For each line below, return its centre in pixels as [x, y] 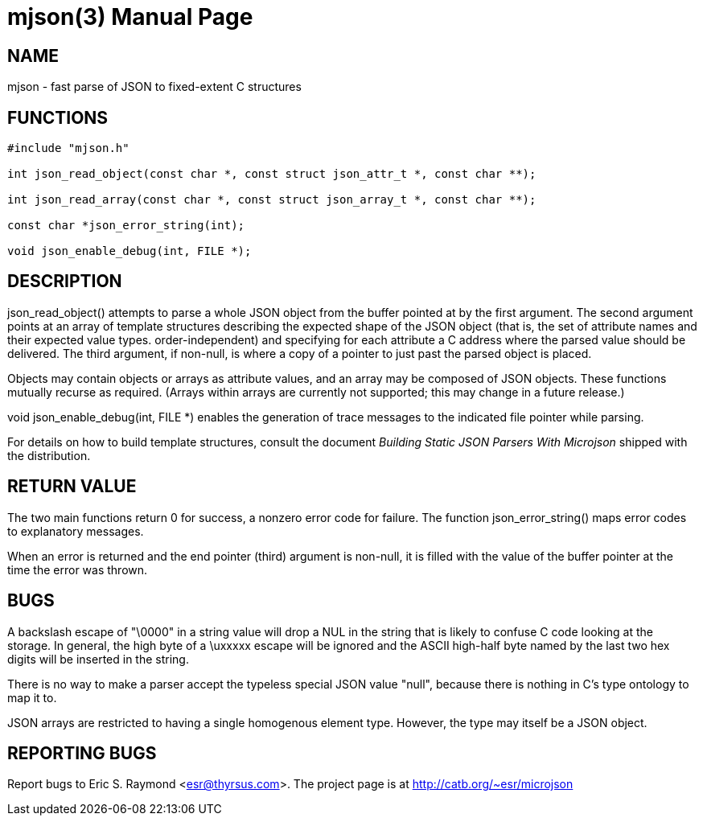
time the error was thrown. [78, 569]
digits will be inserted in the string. [98, 659]
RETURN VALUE [72, 487]
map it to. [32, 697]
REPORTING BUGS [82, 753]
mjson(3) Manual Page [130, 17]
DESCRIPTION [65, 282]
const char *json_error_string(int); [126, 226]
